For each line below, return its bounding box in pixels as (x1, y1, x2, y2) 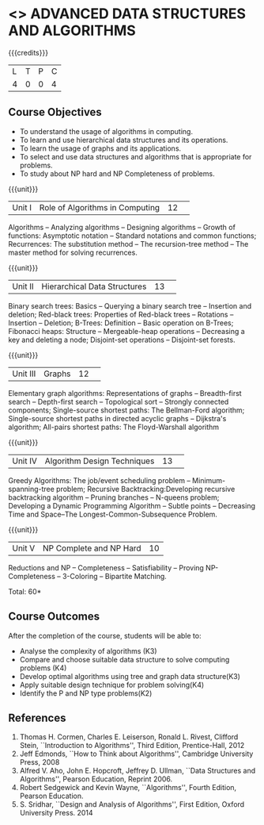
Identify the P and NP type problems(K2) (19, 688, 153, 698)
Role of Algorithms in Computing (39, 201, 160, 213)
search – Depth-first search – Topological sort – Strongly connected (8, 397, 229, 406)
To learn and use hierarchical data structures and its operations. (19, 135, 228, 144)
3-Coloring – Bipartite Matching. (62, 571, 168, 581)
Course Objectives (8, 106, 103, 119)
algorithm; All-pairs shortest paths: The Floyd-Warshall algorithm (8, 422, 220, 432)
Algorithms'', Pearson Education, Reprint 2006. (19, 774, 173, 784)
